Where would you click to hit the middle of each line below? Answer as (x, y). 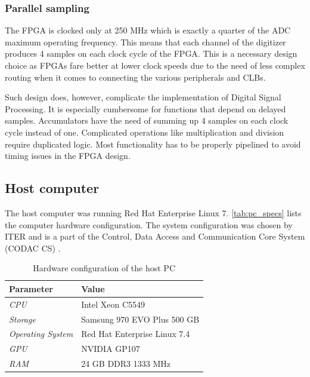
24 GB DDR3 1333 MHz (126, 364)
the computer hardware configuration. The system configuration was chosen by (149, 224)
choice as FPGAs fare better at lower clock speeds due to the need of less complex (155, 65)
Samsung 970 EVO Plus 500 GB (140, 319)
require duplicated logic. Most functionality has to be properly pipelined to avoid (153, 144)
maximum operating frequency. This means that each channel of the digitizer (145, 42)
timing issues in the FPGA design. (68, 156)
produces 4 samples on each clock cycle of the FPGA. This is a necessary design (151, 53)
